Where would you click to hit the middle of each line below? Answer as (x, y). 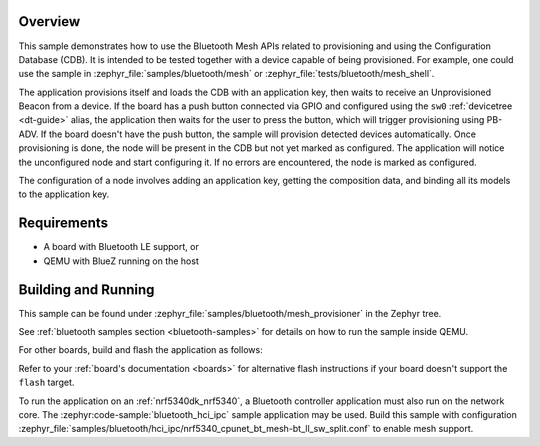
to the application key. (64, 194)
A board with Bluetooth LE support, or (121, 247)
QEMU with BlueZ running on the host (121, 261)
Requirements (63, 223)
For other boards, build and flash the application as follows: (141, 350)
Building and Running (86, 289)
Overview (49, 21)
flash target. (46, 382)
